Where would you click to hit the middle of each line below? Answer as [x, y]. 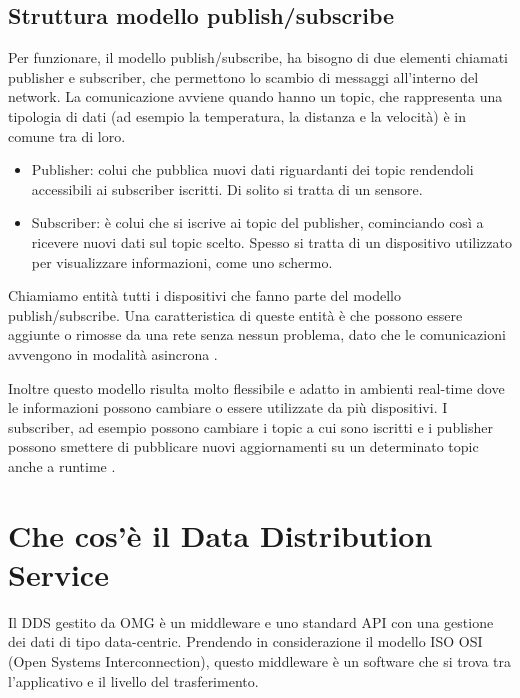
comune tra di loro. [67, 135]
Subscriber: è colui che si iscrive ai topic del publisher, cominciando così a [257, 222]
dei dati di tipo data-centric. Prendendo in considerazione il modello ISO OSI [245, 641]
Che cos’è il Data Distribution [220, 534]
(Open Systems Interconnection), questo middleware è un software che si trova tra [259, 660]
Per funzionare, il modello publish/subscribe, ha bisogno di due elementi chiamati [258, 57]
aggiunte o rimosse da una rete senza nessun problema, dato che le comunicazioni [257, 334]
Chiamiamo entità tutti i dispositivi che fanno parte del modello [204, 295]
